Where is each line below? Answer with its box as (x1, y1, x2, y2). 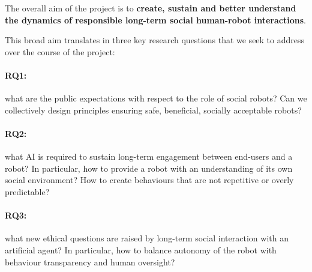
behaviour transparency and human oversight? (5, 255, 175, 268)
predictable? (5, 185, 50, 198)
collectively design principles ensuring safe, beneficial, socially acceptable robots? (5, 103, 302, 116)
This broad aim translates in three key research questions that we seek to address (5, 34, 305, 46)
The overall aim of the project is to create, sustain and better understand (5, 2, 296, 14)
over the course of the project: (5, 45, 115, 58)
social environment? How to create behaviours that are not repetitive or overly (5, 174, 294, 186)
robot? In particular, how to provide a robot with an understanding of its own (5, 162, 293, 174)
